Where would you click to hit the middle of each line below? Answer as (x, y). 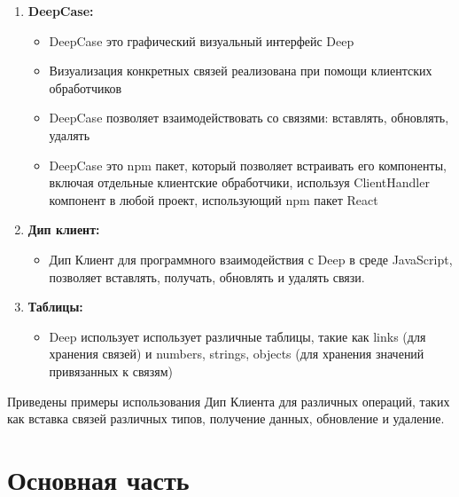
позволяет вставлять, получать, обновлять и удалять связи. (207, 276)
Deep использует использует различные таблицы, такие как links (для (237, 336)
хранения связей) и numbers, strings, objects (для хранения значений (237, 354)
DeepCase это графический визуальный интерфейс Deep (202, 40)
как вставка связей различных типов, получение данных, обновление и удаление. (226, 418)
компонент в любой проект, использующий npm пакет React (214, 199)
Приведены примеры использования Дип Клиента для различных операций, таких (229, 401)
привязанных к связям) (111, 371)
